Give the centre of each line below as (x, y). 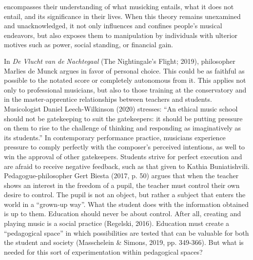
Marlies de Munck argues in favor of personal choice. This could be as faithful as (124, 70)
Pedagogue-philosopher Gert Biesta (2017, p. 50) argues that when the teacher (121, 176)
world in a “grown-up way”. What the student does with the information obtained (126, 204)
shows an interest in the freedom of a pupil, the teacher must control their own (122, 185)
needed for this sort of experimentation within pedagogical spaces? (103, 251)
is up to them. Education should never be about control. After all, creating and (123, 214)
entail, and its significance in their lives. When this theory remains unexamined (122, 16)
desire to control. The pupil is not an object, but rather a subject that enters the (125, 195)
